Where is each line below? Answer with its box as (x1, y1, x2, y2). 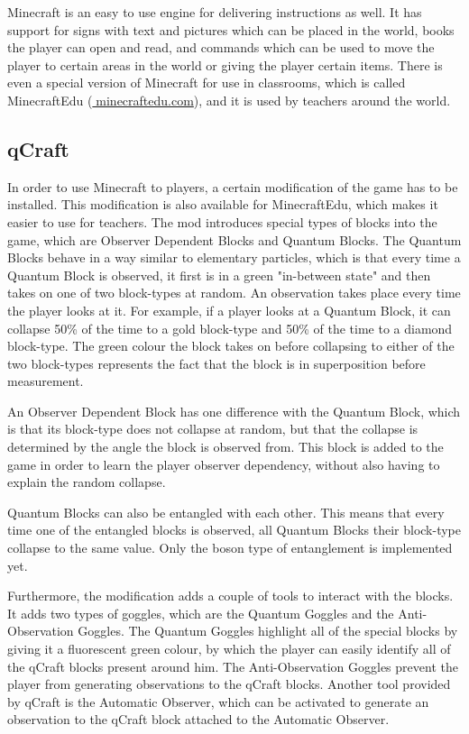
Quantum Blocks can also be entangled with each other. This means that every (7, 502, 445, 521)
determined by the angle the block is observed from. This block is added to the (7, 437, 444, 456)
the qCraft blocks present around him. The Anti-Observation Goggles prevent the (7, 656, 458, 675)
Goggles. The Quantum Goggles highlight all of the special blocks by (78, 621, 458, 640)
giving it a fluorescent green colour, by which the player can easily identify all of (7, 639, 451, 658)
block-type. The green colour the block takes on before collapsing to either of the (7, 336, 455, 355)
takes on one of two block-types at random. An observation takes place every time (7, 283, 461, 302)
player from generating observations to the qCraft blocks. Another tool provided (7, 674, 451, 693)
